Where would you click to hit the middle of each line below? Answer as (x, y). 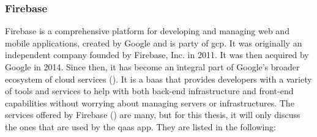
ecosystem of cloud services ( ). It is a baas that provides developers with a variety (158, 79)
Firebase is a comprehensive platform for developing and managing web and (147, 31)
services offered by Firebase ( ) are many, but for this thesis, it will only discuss (153, 115)
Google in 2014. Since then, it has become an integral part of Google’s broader (152, 67)
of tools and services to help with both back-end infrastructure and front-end (149, 91)
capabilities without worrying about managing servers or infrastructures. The (150, 102)
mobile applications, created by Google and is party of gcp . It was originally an (154, 43)
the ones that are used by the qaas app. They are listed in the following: (140, 126)
